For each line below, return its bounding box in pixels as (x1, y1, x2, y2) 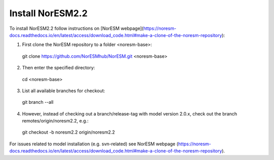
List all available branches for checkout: (22, 88, 106, 94)
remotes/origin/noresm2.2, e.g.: (22, 118, 89, 124)
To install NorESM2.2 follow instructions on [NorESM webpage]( (9, 25, 144, 31)
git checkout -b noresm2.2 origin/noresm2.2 (22, 129, 115, 135)
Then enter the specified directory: (22, 65, 95, 71)
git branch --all (22, 99, 54, 105)
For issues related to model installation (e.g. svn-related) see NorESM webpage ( (9, 141, 179, 147)
